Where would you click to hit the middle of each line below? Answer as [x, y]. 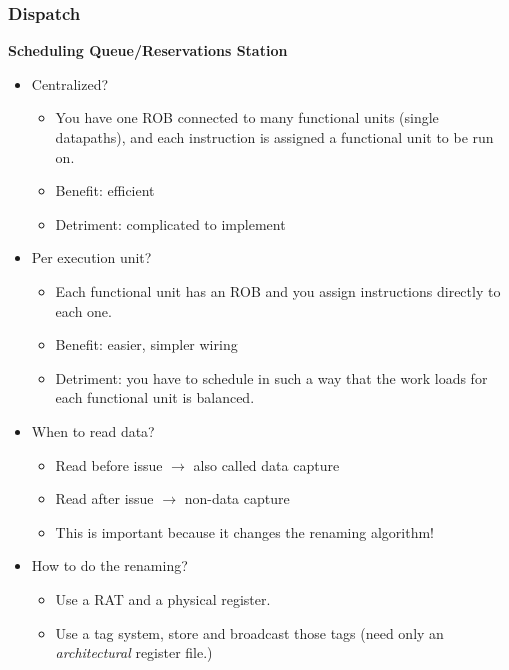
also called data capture [266, 464]
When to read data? [93, 430]
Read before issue [109, 464]
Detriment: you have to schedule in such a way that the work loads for [271, 377]
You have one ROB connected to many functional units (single [247, 117]
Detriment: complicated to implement [170, 223]
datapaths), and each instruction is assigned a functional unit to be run [274, 137]
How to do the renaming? [109, 565]
